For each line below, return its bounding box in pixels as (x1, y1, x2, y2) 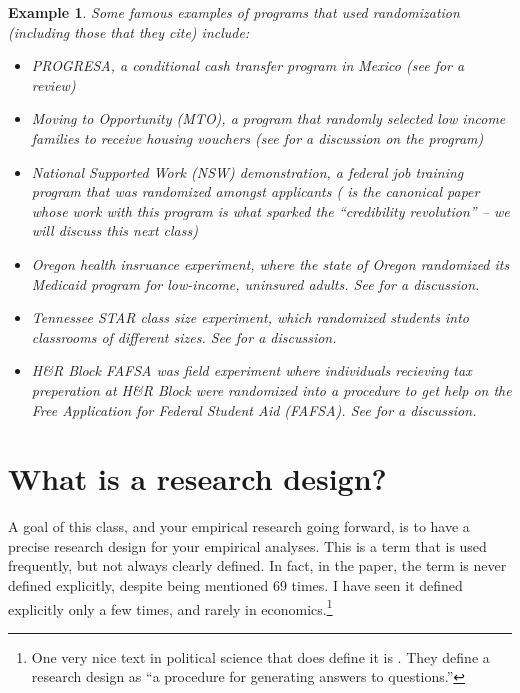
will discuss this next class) (31, 220, 198, 241)
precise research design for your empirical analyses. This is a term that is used (8, 535, 487, 556)
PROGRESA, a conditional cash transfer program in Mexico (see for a (31, 55, 465, 76)
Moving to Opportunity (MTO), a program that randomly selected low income (31, 108, 506, 129)
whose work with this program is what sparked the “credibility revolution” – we (31, 200, 510, 221)
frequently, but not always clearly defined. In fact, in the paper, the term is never (8, 555, 507, 576)
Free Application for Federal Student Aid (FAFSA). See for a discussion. (31, 399, 477, 420)
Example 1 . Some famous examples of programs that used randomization (8, 2, 460, 22)
